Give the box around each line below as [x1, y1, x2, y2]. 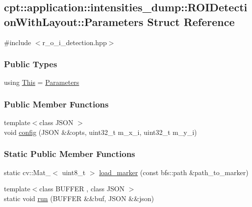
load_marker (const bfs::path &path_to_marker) [99, 167, 249, 177]
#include [4, 37, 31, 47]
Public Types [4, 58, 57, 70]
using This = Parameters [4, 77, 79, 87]
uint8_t [62, 167, 86, 177]
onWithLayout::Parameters [4, 14, 144, 29]
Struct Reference [147, 14, 235, 29]
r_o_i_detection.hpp [42, 37, 107, 47]
